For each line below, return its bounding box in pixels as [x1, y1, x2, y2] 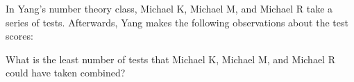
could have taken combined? [6, 65, 126, 80]
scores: [6, 28, 33, 43]
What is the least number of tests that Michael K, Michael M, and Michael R [6, 51, 335, 66]
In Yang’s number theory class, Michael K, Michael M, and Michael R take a [6, 1, 333, 15]
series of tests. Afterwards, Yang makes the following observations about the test [6, 15, 348, 29]
